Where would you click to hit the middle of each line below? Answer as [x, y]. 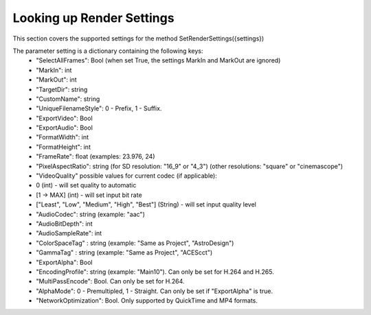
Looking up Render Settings [93, 18]
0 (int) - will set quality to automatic [86, 185]
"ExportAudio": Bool [64, 128]
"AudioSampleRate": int [69, 233]
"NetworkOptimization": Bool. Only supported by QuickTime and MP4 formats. [147, 301]
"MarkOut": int [56, 80]
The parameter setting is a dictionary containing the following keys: [108, 51]
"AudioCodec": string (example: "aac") [91, 214]
